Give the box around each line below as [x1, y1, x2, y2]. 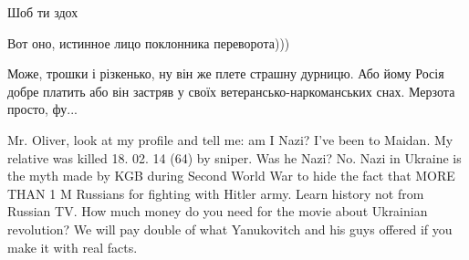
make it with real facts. [7, 237, 138, 256]
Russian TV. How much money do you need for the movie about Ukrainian [7, 202, 428, 221]
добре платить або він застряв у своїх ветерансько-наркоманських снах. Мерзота [7, 81, 455, 100]
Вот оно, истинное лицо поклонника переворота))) [7, 33, 290, 52]
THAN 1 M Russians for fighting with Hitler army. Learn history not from [7, 183, 424, 203]
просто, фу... [7, 99, 78, 119]
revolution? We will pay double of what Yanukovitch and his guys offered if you [7, 219, 453, 238]
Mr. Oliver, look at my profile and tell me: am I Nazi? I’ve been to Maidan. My [7, 130, 453, 149]
